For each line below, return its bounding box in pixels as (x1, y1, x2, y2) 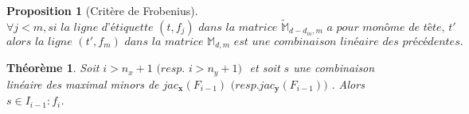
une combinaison (293, 59, 375, 76)
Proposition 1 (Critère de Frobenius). (6, 2, 198, 18)
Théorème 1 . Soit (6, 59, 100, 76)
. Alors (331, 75, 365, 92)
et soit (249, 59, 280, 76)
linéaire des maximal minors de (6, 75, 159, 92)
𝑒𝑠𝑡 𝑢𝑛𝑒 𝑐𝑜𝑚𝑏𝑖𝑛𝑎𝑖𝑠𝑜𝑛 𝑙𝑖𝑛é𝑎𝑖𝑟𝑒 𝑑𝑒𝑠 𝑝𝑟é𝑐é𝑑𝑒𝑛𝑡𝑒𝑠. (233, 36, 463, 47)
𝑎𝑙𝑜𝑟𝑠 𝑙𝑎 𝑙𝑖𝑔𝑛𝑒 (6, 36, 72, 47)
